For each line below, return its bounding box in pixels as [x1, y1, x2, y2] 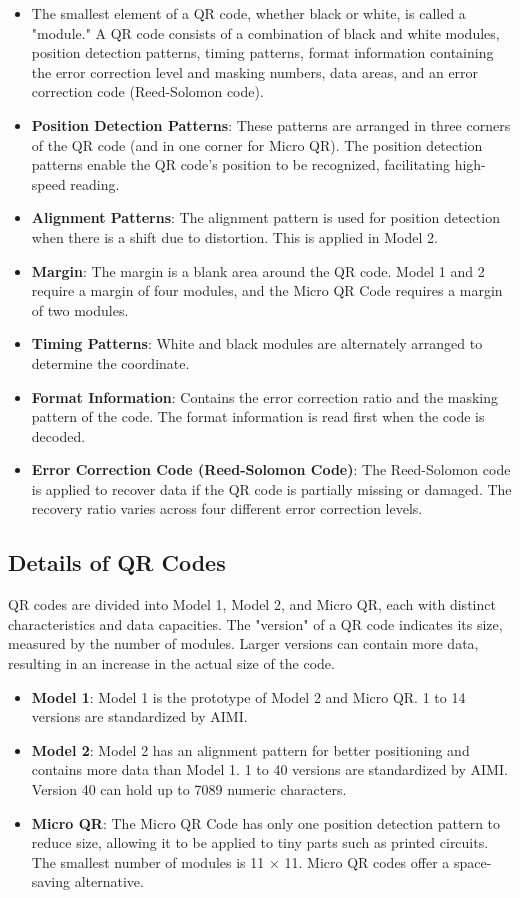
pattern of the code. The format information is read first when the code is [31, 406, 485, 427]
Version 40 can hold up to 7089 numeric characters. [31, 779, 347, 800]
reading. [70, 173, 120, 194]
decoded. [31, 425, 86, 446]
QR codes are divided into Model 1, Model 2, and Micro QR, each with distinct [8, 594, 496, 615]
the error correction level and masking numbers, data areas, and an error [31, 61, 479, 82]
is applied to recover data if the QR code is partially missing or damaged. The [31, 478, 512, 499]
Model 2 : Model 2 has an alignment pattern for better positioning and [31, 739, 470, 760]
